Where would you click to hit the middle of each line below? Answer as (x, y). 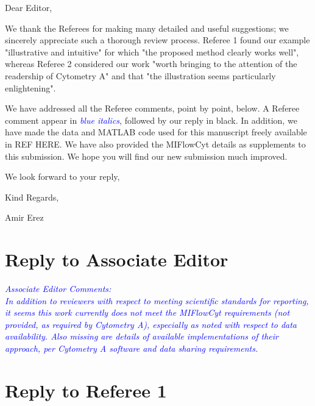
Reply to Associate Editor (117, 259)
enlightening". (30, 87)
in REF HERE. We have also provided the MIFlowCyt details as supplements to (155, 144)
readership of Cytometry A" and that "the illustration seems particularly (140, 75)
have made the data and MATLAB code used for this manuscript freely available (156, 132)
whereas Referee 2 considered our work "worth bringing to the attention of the (151, 64)
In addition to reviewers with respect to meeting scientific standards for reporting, (157, 300)
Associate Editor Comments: (58, 289)
